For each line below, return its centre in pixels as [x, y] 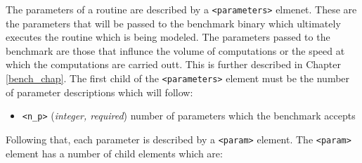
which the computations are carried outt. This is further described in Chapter [173, 64]
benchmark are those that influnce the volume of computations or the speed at [175, 50]
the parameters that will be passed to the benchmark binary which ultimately [173, 23]
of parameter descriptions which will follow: [99, 92]
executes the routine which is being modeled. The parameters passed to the [168, 37]
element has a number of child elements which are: [114, 153]
